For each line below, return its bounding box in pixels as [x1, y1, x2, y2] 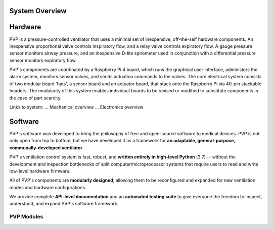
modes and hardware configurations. [9, 184, 86, 190]
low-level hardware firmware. [9, 168, 71, 174]
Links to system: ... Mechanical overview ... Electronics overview [9, 104, 144, 110]
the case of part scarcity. [9, 95, 62, 101]
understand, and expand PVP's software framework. [9, 201, 119, 207]
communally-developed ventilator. [9, 144, 84, 151]
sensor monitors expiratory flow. [9, 57, 77, 63]
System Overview [9, 7, 67, 15]
